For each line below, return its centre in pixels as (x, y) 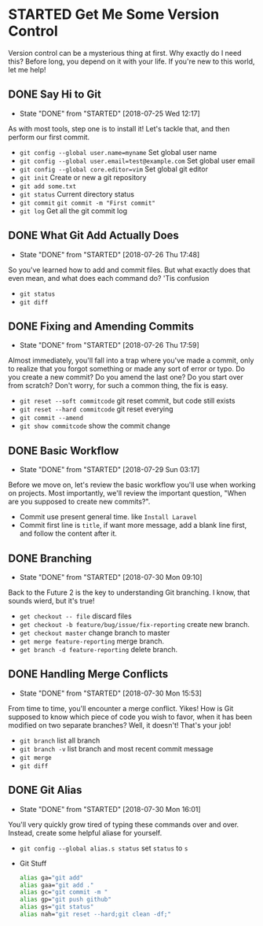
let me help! (27, 69)
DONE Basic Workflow (64, 450)
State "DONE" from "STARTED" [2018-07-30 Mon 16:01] (110, 809)
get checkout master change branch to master (95, 633)
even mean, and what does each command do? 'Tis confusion (109, 278)
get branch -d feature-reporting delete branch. (99, 649)
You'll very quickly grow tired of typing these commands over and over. (124, 825)
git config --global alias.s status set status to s (104, 848)
